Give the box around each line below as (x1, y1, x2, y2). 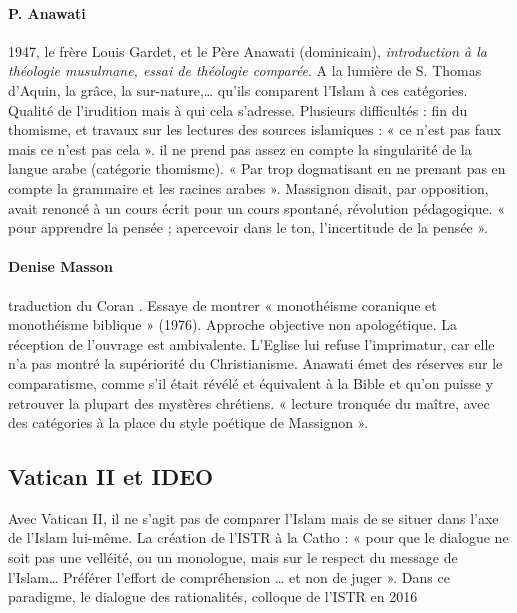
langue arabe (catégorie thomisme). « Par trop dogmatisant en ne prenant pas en (8, 158, 506, 179)
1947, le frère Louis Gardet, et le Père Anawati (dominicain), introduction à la (8, 40, 487, 61)
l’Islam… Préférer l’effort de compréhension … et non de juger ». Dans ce (8, 566, 450, 587)
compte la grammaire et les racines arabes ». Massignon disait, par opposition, (8, 177, 489, 198)
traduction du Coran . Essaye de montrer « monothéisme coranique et (8, 294, 437, 315)
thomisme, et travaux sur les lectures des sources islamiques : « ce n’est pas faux (8, 119, 502, 140)
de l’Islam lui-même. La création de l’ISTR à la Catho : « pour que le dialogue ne (8, 527, 509, 548)
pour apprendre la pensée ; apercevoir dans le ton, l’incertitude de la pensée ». (8, 217, 488, 238)
